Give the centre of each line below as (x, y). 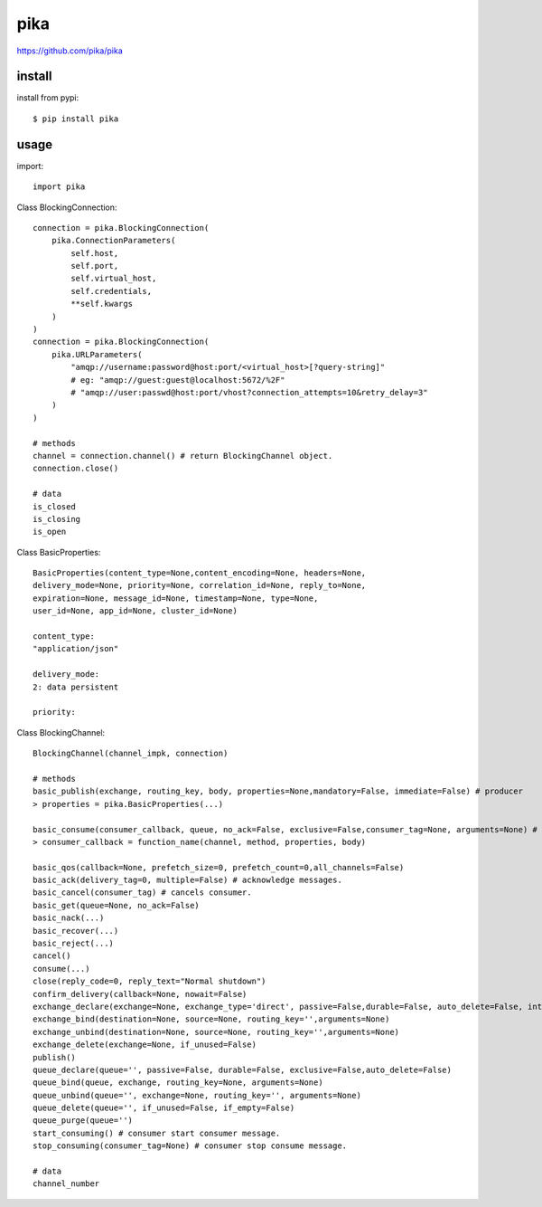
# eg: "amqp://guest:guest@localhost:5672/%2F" (178, 380)
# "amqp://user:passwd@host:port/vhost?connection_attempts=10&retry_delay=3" (249, 392)
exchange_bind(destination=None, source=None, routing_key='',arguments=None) (211, 1019)
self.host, (95, 253)
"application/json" (76, 649)
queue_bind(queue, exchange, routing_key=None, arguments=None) (178, 1083)
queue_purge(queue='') (83, 1121)
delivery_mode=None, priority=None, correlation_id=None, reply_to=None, (200, 585)
